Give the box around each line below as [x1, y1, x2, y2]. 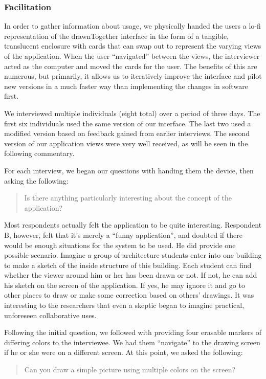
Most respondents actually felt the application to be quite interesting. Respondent [4, 219, 262, 230]
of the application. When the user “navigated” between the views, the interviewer [4, 51, 260, 61]
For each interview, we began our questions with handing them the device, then [4, 165, 254, 175]
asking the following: [4, 175, 69, 186]
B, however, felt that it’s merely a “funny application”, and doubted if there [4, 229, 242, 240]
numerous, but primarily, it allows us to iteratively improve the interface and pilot [4, 71, 262, 81]
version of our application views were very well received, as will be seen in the [4, 138, 248, 148]
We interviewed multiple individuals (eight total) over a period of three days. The [4, 107, 260, 118]
